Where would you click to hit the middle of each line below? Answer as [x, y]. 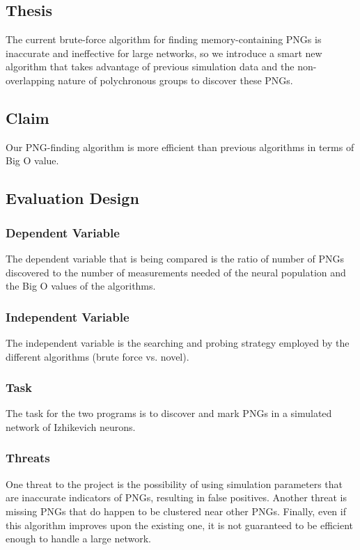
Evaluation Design [72, 198]
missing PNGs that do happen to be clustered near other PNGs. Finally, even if [176, 511]
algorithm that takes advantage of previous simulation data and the [150, 66]
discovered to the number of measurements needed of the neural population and [176, 272]
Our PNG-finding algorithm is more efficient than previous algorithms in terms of [180, 147]
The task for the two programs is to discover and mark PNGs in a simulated [169, 413]
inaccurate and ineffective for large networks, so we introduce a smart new [164, 53]
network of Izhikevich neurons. [71, 426]
